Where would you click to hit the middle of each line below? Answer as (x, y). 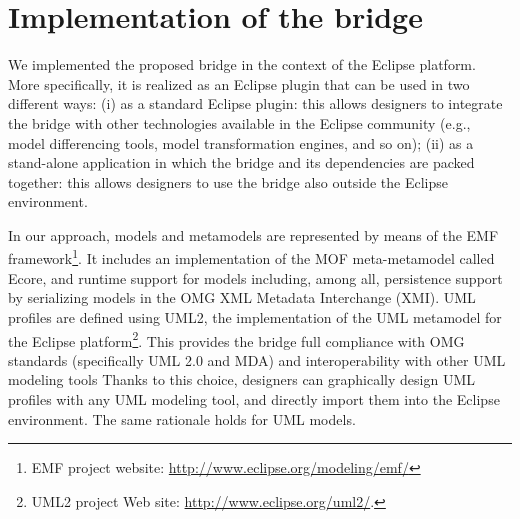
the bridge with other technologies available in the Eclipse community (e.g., (239, 122)
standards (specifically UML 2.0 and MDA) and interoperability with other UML (257, 359)
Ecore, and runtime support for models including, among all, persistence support (255, 277)
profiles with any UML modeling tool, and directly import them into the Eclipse (254, 398)
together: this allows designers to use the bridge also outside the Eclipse (228, 181)
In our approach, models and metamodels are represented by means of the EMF (253, 234)
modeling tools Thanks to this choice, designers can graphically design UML (242, 379)
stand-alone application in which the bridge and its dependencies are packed (241, 162)
